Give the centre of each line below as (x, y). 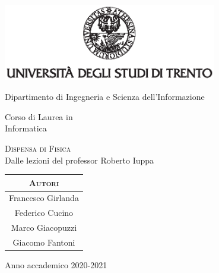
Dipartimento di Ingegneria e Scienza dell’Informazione (105, 97)
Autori (44, 182)
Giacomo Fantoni (44, 242)
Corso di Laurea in (39, 116)
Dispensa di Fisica (38, 148)
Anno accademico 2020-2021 (56, 265)
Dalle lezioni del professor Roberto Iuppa (80, 160)
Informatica (26, 128)
